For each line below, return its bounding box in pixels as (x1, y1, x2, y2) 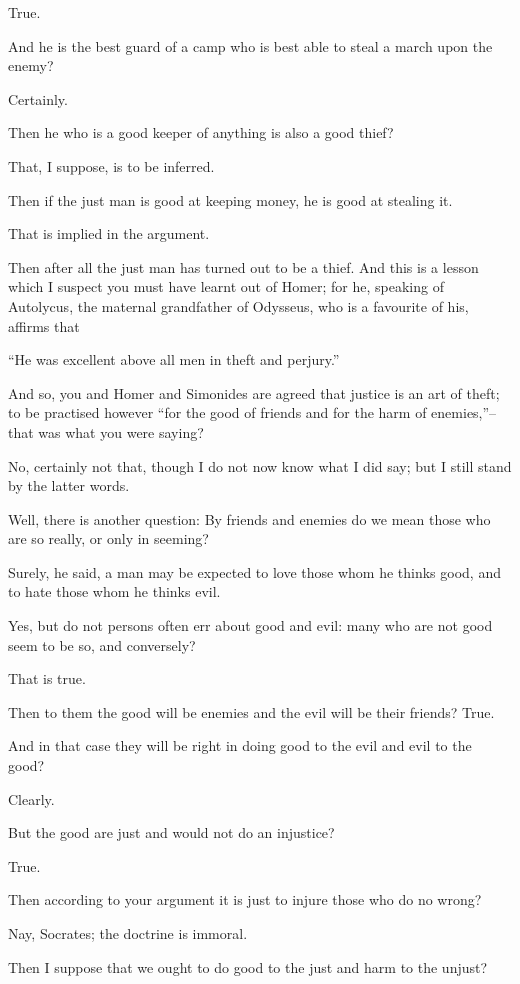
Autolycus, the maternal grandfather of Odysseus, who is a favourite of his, (8, 295, 469, 316)
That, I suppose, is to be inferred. (8, 155, 215, 176)
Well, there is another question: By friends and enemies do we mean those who (8, 508, 491, 529)
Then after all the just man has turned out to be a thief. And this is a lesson (8, 256, 479, 277)
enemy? (8, 55, 54, 76)
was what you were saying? (38, 421, 204, 442)
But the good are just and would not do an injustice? (8, 822, 335, 843)
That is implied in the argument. (8, 223, 210, 244)
